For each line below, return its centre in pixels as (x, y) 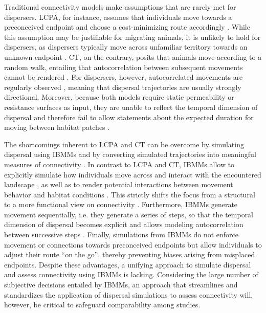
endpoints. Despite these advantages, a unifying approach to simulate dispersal (128, 264)
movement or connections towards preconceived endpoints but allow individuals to (133, 244)
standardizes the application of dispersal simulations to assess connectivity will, (129, 294)
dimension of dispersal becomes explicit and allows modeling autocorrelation (124, 224)
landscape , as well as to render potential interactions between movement (119, 184)
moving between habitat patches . (57, 127)
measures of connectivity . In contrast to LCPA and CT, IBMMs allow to (119, 164)
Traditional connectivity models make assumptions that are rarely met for (120, 7)
